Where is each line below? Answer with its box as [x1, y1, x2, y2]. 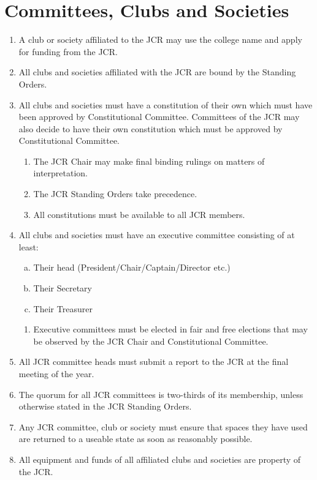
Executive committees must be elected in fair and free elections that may [33, 323, 308, 336]
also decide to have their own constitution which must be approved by [18, 122, 283, 135]
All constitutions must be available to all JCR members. [33, 208, 245, 220]
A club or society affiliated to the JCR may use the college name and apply [18, 33, 302, 46]
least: [18, 240, 39, 253]
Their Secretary [33, 282, 92, 294]
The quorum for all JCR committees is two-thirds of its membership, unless [18, 388, 304, 400]
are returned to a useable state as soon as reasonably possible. [18, 432, 253, 445]
